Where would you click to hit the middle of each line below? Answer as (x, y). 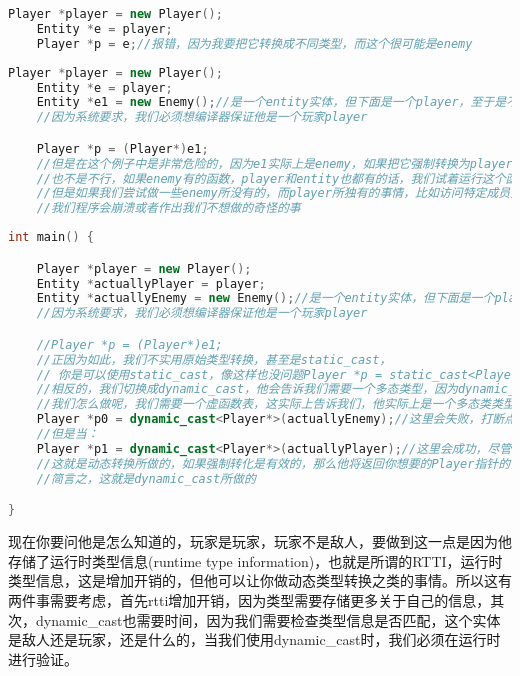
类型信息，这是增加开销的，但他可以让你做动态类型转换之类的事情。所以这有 (260, 580)
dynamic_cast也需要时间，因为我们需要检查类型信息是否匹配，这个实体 (268, 619)
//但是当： (67, 434)
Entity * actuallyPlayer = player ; (151, 283)
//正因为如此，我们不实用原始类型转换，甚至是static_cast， (214, 359)
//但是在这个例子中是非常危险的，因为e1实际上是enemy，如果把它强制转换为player (274, 163)
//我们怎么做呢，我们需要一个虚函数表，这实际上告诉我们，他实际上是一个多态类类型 (275, 404)
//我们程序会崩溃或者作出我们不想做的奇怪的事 (168, 208)
